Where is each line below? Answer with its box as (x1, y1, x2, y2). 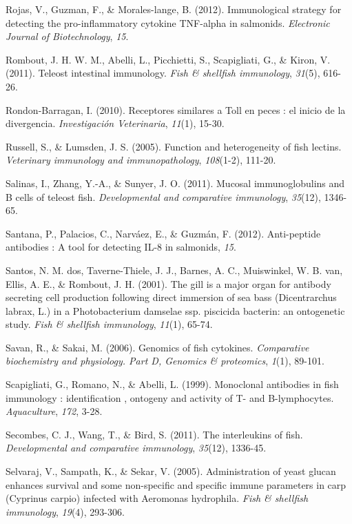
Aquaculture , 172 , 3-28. (6, 404, 103, 418)
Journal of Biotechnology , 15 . (6, 29, 129, 43)
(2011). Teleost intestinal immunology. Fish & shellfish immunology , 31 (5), (6, 66, 320, 80)
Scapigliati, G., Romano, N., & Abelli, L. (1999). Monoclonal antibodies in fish (6, 377, 339, 391)
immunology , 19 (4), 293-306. (6, 504, 125, 518)
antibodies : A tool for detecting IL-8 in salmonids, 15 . (6, 240, 236, 254)
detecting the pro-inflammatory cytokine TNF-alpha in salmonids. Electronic (6, 15, 330, 30)
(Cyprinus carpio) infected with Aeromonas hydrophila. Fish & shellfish (6, 491, 309, 505)
